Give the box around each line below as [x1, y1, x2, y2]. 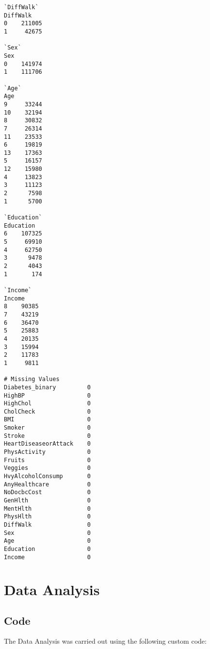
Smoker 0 [4, 424, 91, 432]
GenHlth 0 [4, 497, 91, 504]
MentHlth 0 [4, 505, 91, 512]
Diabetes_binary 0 [4, 383, 91, 391]
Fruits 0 [4, 456, 91, 464]
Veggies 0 [4, 465, 91, 472]
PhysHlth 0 [4, 513, 91, 520]
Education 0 [4, 545, 91, 552]
